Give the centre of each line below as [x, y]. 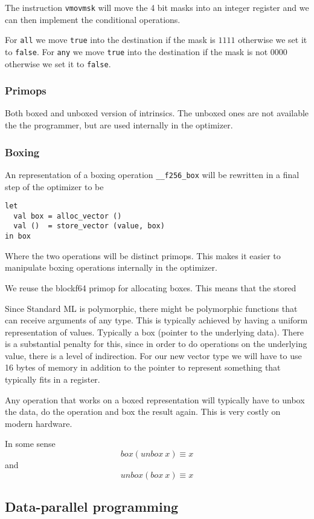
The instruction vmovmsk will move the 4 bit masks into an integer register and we [157, 7]
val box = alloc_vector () [68, 216]
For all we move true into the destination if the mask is [110, 40]
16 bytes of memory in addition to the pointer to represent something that [143, 367]
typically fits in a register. [53, 379]
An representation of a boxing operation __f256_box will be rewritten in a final [152, 174]
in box [18, 236]
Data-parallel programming [92, 507]
